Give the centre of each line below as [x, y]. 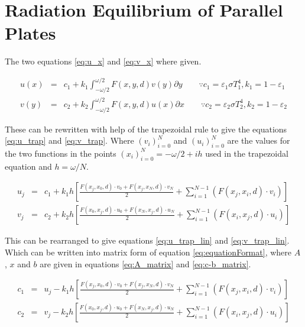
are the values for [259, 140]
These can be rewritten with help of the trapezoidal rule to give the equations [146, 129]
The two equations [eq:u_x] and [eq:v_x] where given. [103, 61]
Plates [30, 33]
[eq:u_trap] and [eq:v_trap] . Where [69, 140]
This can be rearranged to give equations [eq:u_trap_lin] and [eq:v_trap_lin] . [147, 240]
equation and [28, 166]
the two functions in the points [61, 153]
